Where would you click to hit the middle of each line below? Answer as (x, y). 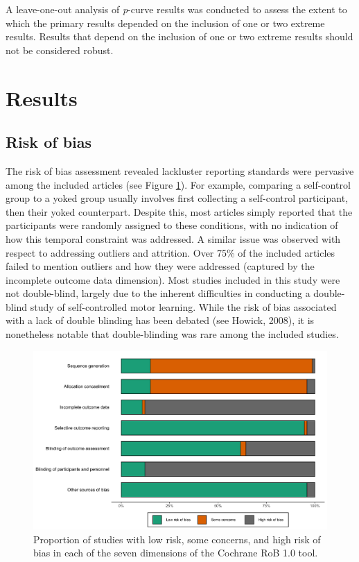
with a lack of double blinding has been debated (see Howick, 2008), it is (160, 320)
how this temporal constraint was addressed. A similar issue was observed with (173, 238)
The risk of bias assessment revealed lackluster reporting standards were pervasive (180, 170)
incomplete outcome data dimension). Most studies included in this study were (173, 279)
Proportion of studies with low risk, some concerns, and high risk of (177, 539)
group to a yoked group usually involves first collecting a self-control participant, (177, 198)
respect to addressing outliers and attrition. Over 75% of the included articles (170, 252)
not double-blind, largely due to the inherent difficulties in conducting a (158, 293)
